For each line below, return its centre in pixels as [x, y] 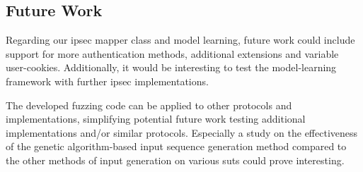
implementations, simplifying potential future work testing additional [156, 119]
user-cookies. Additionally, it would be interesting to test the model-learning [171, 67]
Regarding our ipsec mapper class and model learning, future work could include [180, 40]
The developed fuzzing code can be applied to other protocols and [149, 105]
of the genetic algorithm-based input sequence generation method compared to [176, 146]
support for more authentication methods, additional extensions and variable [172, 53]
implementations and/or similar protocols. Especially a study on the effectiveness [182, 132]
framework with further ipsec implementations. [107, 81]
